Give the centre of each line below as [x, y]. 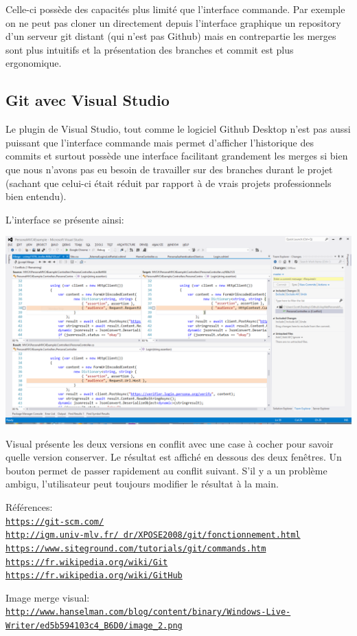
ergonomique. [34, 63]
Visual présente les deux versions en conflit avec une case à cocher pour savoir [170, 443]
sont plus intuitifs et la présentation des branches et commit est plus [150, 49]
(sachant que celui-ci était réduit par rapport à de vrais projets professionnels [169, 183]
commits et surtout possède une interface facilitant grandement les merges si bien [177, 156]
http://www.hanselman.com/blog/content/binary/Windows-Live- [148, 612]
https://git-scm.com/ [55, 522]
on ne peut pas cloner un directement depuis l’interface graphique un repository [173, 22]
